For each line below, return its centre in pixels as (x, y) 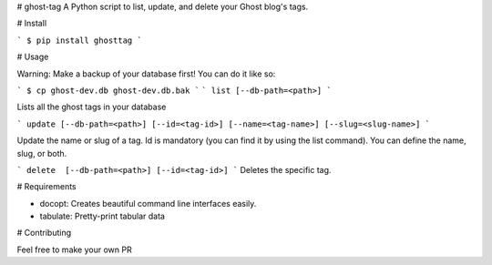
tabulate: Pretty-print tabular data (102, 216)
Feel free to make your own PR (74, 250)
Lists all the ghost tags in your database (92, 107)
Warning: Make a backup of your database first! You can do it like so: (146, 74)
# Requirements (46, 187)
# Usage (33, 57)
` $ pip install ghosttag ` (80, 40)
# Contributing (44, 233)
